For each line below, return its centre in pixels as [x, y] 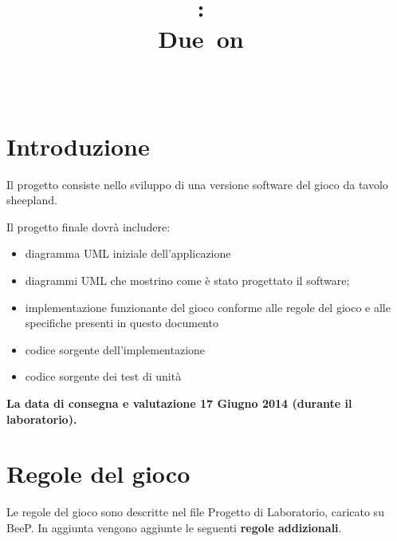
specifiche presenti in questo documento [122, 323]
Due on [201, 39]
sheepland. [32, 200]
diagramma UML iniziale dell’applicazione [128, 253]
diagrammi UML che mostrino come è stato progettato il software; [187, 280]
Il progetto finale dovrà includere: [88, 226]
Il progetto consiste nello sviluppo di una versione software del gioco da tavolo [197, 184]
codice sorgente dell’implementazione [115, 349]
